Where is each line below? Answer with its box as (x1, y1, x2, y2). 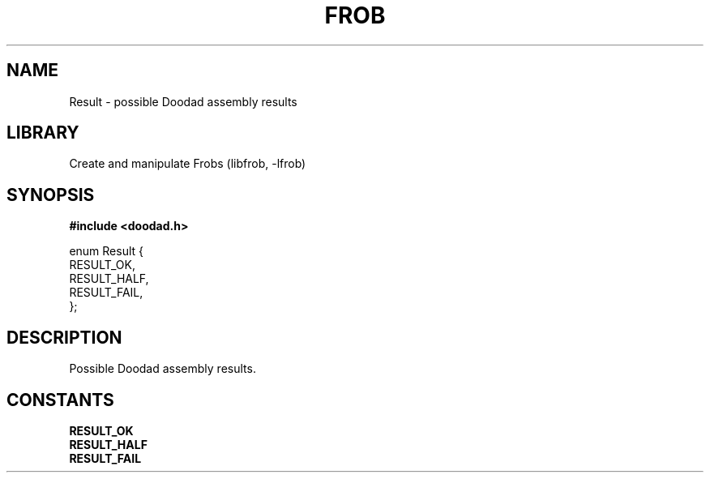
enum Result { (69, 244, 144, 259)
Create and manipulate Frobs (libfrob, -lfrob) (69, 156, 306, 171)
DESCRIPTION (6, 327, 122, 348)
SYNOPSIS (6, 184, 95, 205)
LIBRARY (6, 122, 79, 143)
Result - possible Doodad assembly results (69, 94, 297, 109)
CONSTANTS (6, 389, 114, 410)
